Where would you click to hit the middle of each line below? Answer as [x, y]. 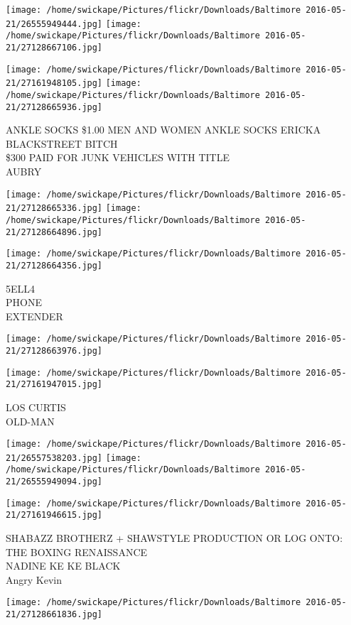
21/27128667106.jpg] [54, 47]
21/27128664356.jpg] [54, 265]
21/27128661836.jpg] [54, 615]
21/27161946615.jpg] [54, 515]
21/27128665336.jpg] [54, 208]
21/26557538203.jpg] [54, 458]
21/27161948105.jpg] [54, 83]
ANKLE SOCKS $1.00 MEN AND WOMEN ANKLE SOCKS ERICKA [163, 130]
